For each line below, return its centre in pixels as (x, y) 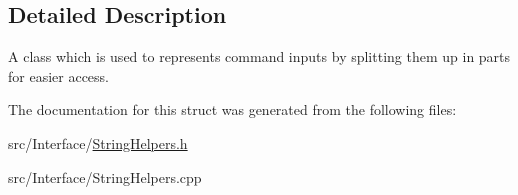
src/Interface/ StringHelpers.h (98, 142)
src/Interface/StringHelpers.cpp (105, 176)
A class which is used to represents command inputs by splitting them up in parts (259, 56)
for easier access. (58, 75)
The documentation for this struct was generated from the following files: (232, 109)
